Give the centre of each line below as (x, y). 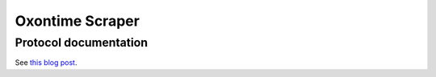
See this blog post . (46, 63)
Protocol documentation (82, 43)
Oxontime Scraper (78, 21)
